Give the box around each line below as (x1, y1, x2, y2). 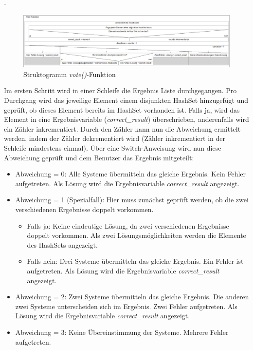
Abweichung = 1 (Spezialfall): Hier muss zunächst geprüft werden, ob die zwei (15, 194, 249, 205)
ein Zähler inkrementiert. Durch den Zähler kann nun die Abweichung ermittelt (4, 123, 241, 134)
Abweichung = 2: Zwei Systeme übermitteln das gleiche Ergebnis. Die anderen (15, 292, 249, 302)
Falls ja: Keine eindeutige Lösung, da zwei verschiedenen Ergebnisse (27, 220, 229, 231)
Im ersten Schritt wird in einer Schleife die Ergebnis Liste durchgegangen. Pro (4, 85, 237, 96)
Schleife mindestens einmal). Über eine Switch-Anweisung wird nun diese (4, 143, 221, 153)
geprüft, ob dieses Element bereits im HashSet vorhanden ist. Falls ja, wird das (4, 104, 240, 115)
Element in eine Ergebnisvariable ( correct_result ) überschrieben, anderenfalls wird (4, 114, 249, 124)
